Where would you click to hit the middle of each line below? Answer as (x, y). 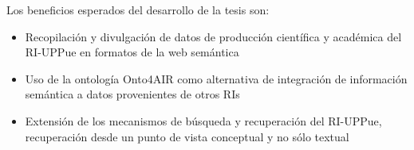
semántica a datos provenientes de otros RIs (132, 94)
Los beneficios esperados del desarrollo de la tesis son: (138, 10)
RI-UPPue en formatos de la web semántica (132, 52)
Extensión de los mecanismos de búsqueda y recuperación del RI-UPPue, (203, 120)
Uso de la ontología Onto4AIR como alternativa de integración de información (216, 78)
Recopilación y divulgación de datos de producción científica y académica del (213, 36)
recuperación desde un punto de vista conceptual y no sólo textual (187, 136)
